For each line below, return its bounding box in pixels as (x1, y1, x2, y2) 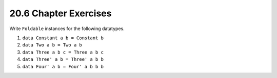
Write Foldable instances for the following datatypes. (9, 25, 125, 32)
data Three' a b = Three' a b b (22, 57, 104, 62)
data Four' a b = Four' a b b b (22, 64, 104, 69)
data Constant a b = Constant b (22, 35, 104, 41)
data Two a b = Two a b (22, 42, 82, 48)
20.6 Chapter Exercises (9, 8, 112, 19)
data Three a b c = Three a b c (22, 49, 104, 55)
